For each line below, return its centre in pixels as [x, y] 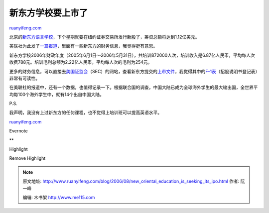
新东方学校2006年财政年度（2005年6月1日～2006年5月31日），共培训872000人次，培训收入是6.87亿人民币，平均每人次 [132, 55]
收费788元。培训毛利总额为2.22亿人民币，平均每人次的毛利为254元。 [81, 62]
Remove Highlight [27, 158]
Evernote [18, 131]
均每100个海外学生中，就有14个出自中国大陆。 [57, 94]
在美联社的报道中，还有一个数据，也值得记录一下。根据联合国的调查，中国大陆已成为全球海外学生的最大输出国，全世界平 [134, 88]
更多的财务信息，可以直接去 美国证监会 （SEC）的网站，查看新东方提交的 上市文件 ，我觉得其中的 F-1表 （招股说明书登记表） [134, 71]
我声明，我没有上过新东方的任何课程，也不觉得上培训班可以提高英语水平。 [85, 112]
